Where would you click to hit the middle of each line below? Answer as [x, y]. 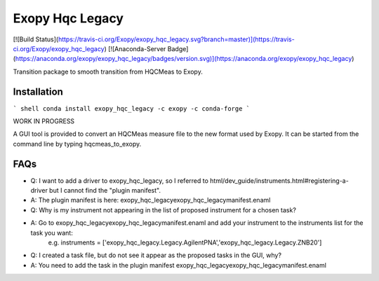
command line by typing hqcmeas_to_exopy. [77, 144]
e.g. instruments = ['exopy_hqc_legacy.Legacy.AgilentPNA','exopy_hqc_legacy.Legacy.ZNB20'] [185, 242]
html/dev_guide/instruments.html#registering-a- [279, 180]
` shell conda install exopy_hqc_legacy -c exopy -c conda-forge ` [132, 108]
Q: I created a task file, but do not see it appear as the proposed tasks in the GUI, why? [156, 255]
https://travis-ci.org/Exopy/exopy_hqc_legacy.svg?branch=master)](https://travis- [176, 39]
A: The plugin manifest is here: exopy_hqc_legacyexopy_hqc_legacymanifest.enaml [151, 200]
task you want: [52, 233]
